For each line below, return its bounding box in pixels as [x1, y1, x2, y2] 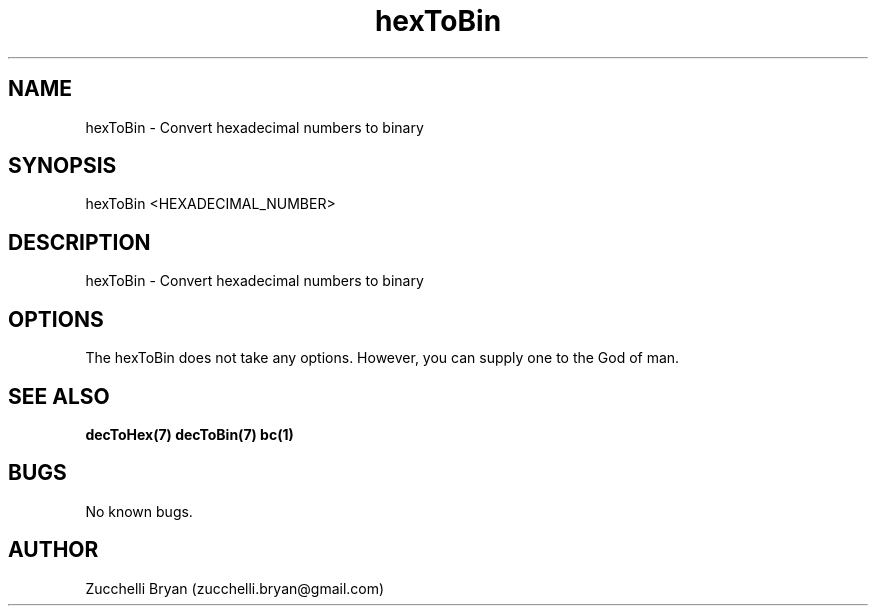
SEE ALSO [8, 383, 110, 409]
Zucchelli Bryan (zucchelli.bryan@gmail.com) [85, 579, 385, 597]
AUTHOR [8, 537, 99, 563]
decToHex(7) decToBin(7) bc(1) [85, 425, 294, 443]
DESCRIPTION [8, 229, 151, 255]
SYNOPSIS [8, 153, 117, 179]
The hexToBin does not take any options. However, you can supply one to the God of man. [85, 349, 680, 367]
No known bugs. [85, 502, 193, 520]
